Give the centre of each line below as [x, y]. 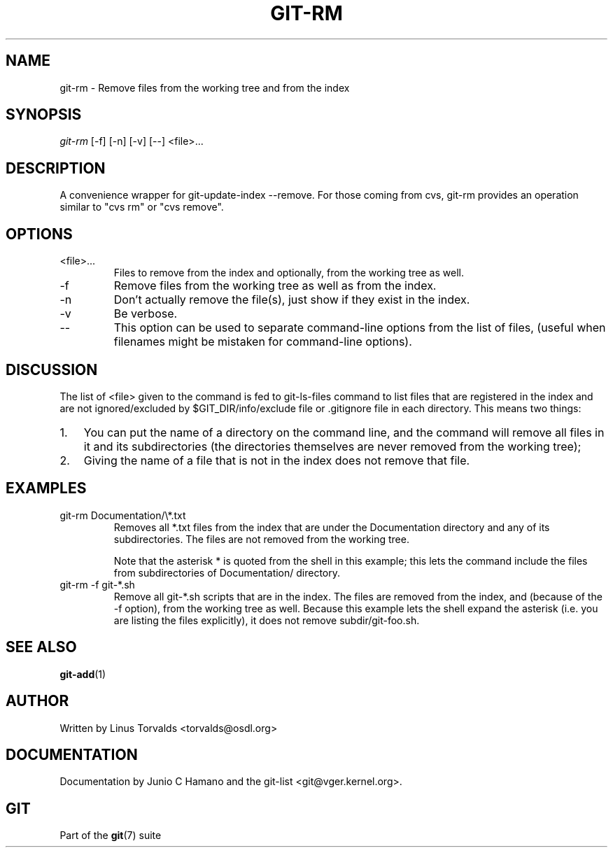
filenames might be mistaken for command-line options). [263, 342]
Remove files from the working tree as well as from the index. [275, 286]
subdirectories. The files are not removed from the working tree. [261, 539]
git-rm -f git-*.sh [97, 584]
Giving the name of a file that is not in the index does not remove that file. [277, 460]
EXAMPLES [46, 488]
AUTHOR [37, 701]
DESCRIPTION [56, 168]
